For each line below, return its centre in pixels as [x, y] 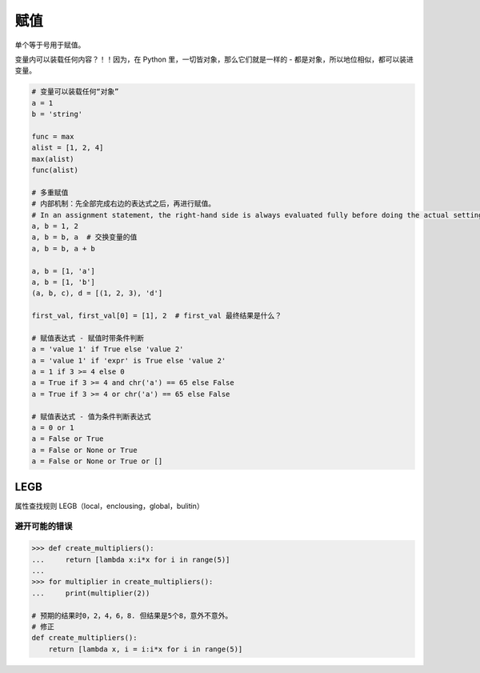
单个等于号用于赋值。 [50, 45]
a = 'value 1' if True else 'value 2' [108, 349]
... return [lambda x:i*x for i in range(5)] [131, 559]
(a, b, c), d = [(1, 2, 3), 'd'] [97, 293]
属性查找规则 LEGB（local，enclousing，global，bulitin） [109, 506]
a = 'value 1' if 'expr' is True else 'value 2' [129, 361]
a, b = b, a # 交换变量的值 [84, 237]
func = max [53, 136]
